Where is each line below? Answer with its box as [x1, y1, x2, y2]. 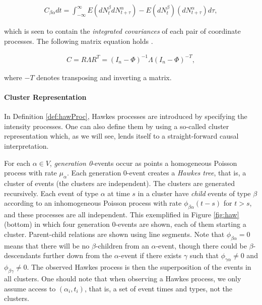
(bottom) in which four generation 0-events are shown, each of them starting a [4, 219, 246, 229]
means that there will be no [4, 240, 90, 251]
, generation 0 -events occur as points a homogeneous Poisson [49, 157, 237, 168]
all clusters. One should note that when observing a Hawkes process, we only [4, 273, 241, 284]
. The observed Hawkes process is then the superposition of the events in [27, 262, 251, 272]
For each [4, 157, 30, 168]
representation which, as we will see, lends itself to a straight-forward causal [4, 131, 239, 141]
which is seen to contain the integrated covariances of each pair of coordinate [4, 26, 241, 36]
